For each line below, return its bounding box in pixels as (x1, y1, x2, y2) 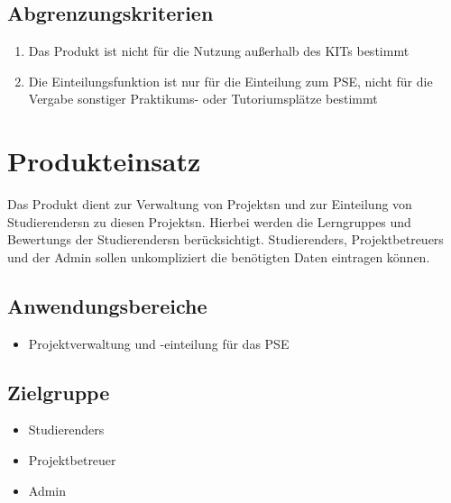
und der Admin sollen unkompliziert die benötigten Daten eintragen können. (7, 247, 430, 266)
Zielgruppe (7, 378, 110, 406)
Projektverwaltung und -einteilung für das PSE (28, 334, 290, 352)
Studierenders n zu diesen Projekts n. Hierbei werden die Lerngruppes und (7, 212, 411, 231)
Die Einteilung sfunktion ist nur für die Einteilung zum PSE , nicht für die (28, 71, 433, 90)
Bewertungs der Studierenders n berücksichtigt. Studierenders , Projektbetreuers (7, 230, 444, 249)
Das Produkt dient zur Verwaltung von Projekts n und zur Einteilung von (7, 195, 412, 214)
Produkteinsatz (7, 142, 201, 179)
